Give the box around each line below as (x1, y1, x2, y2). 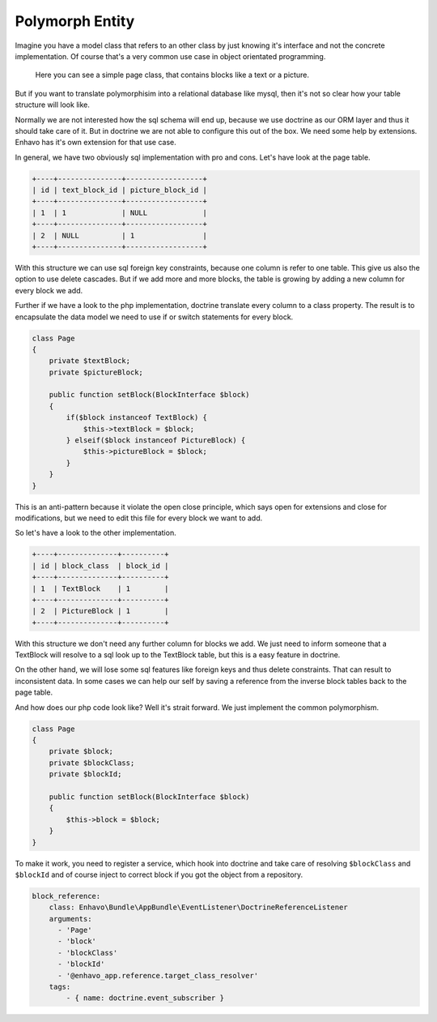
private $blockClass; (49, 758, 135, 768)
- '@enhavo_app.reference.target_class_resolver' (57, 971, 259, 980)
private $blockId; (49, 770, 122, 779)
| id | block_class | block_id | (32, 561, 169, 571)
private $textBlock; (49, 357, 131, 366)
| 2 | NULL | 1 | (32, 231, 208, 240)
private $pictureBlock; (49, 367, 143, 377)
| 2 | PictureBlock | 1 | (32, 606, 169, 616)
